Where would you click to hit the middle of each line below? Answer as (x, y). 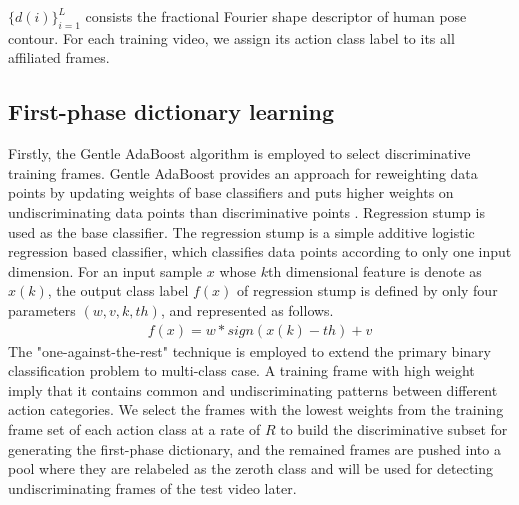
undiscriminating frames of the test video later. (152, 487)
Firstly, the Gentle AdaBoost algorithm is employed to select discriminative (239, 153)
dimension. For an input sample (105, 270)
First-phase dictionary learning (171, 111)
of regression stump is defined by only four (367, 290)
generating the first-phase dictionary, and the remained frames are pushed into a (254, 448)
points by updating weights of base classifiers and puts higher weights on (231, 192)
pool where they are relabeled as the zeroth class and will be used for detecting (251, 468)
